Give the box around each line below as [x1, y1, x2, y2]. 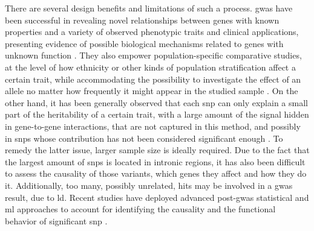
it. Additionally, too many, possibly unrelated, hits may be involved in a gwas [5, 179, 293, 191]
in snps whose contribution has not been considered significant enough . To [5, 131, 283, 144]
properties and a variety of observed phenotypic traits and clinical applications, [5, 25, 299, 38]
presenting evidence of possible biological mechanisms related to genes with [5, 37, 284, 49]
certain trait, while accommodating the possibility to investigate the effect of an [5, 72, 301, 85]
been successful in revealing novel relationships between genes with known [5, 13, 280, 26]
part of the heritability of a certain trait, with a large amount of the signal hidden [5, 108, 309, 121]
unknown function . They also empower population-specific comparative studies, [5, 49, 302, 62]
